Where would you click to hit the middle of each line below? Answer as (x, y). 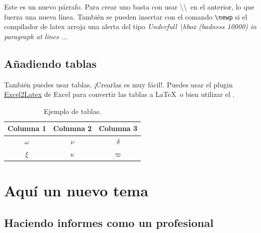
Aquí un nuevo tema (76, 191)
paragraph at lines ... (36, 36)
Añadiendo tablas (51, 63)
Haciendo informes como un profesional (109, 222)
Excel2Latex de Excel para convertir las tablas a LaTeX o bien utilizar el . (119, 94)
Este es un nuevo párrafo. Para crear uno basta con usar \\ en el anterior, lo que (129, 7)
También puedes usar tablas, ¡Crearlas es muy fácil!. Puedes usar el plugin (118, 84)
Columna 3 (118, 128)
